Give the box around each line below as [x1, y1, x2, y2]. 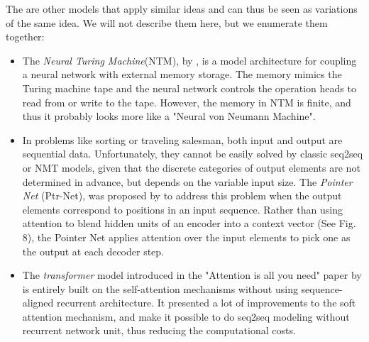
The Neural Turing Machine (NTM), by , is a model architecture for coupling [22, 53, 357, 67]
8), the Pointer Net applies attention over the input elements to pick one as [22, 229, 351, 244]
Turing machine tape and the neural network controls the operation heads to [22, 80, 356, 95]
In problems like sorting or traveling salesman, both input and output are [22, 132, 343, 147]
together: [6, 29, 45, 44]
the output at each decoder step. [22, 243, 165, 258]
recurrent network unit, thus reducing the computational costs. [22, 323, 296, 338]
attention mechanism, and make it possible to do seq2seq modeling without [22, 309, 350, 324]
